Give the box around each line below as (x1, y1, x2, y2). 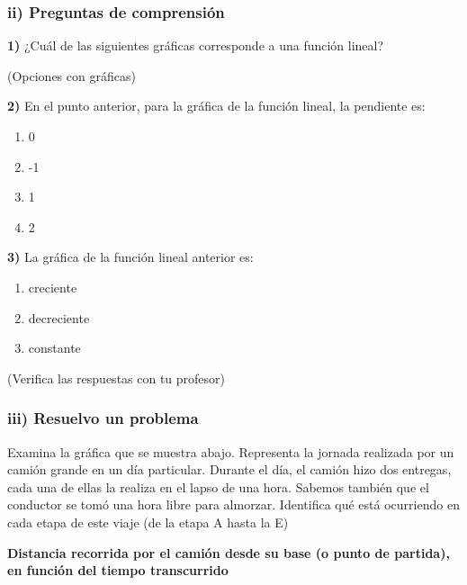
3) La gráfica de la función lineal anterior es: (7, 247, 254, 266)
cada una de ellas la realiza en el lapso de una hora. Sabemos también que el (7, 477, 429, 496)
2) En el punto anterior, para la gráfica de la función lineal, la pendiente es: (7, 96, 426, 115)
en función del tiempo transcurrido (7, 561, 229, 580)
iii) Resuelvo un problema (7, 407, 199, 429)
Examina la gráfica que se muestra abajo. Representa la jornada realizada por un (7, 442, 454, 461)
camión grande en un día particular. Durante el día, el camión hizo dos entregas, (7, 460, 452, 479)
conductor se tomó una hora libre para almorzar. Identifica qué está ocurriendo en (7, 495, 460, 514)
